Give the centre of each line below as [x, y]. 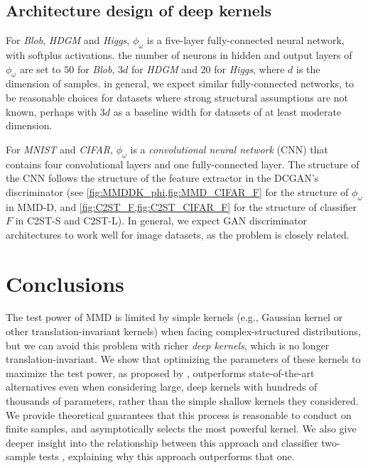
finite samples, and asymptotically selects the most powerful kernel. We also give [181, 429]
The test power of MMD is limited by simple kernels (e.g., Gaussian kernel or [174, 317]
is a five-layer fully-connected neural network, [245, 40]
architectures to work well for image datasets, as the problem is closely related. [178, 234]
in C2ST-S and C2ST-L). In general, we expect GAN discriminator [161, 221]
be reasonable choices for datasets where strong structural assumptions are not [177, 97]
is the [308, 69]
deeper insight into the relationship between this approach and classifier [162, 442]
